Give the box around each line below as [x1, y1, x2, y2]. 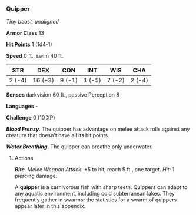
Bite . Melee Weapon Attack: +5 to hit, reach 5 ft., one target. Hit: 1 [14, 166, 175, 173]
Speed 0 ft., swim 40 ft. [6, 52, 64, 59]
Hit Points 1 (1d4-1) [6, 41, 52, 48]
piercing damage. [14, 173, 58, 180]
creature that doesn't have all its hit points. [6, 132, 109, 139]
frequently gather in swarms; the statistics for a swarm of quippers [14, 196, 177, 203]
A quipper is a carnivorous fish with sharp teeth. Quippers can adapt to [14, 184, 188, 191]
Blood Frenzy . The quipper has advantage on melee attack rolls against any [6, 125, 190, 133]
